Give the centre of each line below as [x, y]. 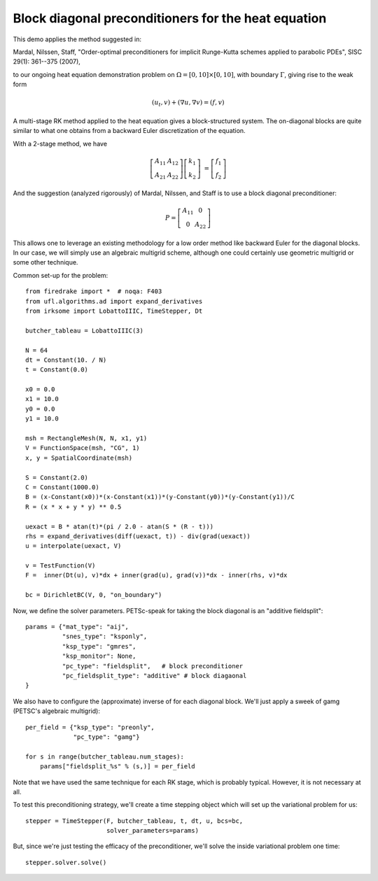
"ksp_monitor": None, [99, 656]
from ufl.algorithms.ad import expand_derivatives [114, 301]
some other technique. [45, 262]
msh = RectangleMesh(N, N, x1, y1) [86, 438]
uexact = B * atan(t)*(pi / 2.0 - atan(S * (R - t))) [119, 526]
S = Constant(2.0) [57, 477]
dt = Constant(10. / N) [66, 360]
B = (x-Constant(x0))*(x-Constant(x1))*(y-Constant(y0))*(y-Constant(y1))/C [160, 497]
